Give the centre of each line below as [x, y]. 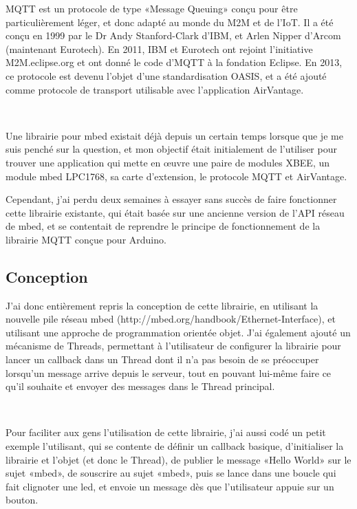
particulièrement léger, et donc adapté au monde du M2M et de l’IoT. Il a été [170, 22]
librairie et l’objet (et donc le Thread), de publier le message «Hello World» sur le [178, 459]
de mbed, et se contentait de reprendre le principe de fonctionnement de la [163, 226]
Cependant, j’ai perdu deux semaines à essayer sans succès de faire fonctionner [171, 199]
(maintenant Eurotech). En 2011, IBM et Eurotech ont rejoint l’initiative [159, 48]
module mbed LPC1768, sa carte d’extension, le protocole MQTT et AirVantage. [176, 176]
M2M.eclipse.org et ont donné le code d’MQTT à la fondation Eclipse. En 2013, [174, 62]
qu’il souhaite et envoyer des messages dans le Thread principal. [140, 386]
